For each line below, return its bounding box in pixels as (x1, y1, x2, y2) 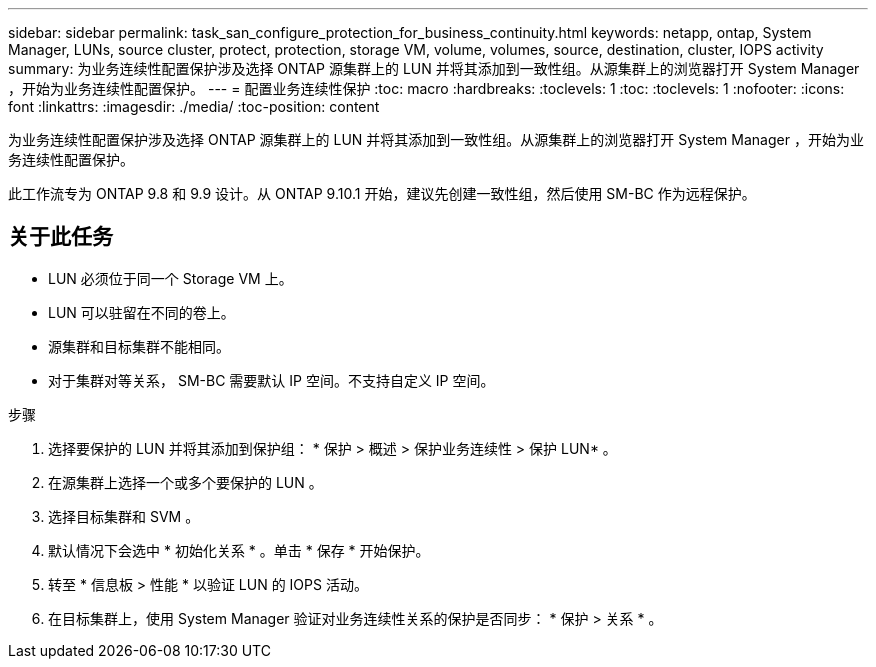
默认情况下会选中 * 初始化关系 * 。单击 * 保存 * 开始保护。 (48, 541, 430, 559)
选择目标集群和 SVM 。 (48, 507, 200, 525)
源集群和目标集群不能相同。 (48, 337, 230, 355)
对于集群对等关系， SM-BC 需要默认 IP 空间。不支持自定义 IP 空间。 (48, 371, 495, 389)
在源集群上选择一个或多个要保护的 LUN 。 (48, 473, 323, 491)
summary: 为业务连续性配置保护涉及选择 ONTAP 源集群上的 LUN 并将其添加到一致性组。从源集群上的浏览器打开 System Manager (8, 60, 860, 77)
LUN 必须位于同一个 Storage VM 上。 (48, 269, 293, 287)
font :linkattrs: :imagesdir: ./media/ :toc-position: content (8, 98, 380, 115)
